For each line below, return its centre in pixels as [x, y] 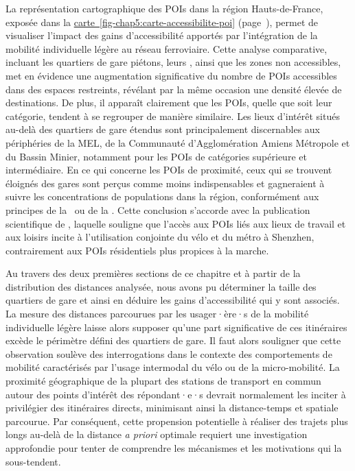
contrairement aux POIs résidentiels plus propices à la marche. [137, 250]
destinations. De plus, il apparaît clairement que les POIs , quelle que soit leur [169, 102]
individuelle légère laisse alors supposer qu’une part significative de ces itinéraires [176, 327]
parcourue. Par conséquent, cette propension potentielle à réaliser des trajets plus [177, 421]
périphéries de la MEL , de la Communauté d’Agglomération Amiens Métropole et [178, 142]
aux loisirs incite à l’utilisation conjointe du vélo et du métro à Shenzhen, [160, 237]
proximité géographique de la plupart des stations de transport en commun [163, 381]
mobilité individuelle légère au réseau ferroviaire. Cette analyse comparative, [167, 48]
